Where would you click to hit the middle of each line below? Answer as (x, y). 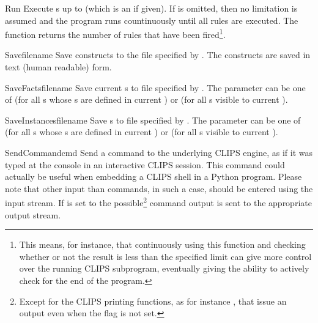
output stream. (33, 214)
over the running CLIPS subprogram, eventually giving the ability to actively (164, 268)
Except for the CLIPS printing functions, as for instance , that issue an (153, 301)
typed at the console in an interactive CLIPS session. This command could (145, 164)
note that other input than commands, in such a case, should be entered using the (159, 188)
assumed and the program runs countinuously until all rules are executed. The (152, 20)
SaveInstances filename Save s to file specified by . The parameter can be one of (153, 120)
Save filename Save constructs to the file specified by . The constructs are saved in (158, 55)
